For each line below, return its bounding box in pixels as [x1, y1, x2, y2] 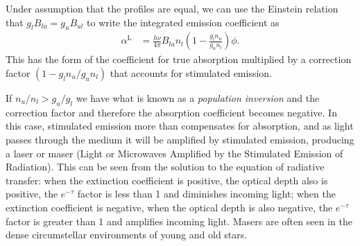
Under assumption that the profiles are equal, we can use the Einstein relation [6, 1, 338, 15]
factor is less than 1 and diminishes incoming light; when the [77, 186, 336, 201]
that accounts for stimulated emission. [110, 66, 273, 80]
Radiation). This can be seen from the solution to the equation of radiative [6, 159, 325, 174]
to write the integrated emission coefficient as [87, 15, 280, 29]
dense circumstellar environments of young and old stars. [6, 227, 248, 242]
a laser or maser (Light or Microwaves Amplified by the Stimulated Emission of [6, 146, 343, 160]
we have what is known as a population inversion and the [76, 91, 320, 105]
